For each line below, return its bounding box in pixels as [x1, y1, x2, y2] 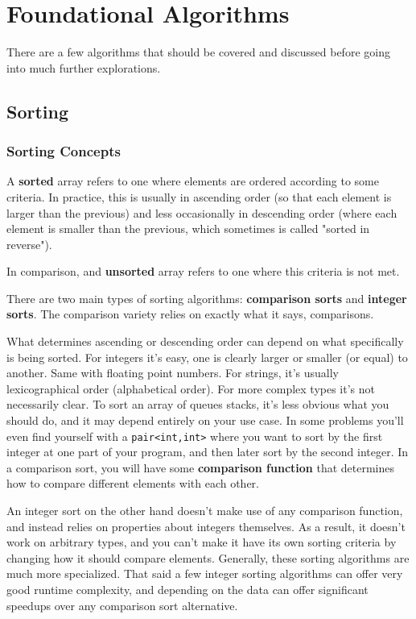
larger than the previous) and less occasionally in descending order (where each [6, 204, 397, 221]
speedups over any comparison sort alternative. [6, 596, 238, 613]
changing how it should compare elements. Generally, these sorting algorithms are [6, 549, 410, 566]
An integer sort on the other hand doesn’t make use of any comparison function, [6, 502, 403, 519]
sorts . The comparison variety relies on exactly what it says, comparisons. [6, 305, 374, 322]
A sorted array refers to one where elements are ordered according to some [6, 172, 379, 189]
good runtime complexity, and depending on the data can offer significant [6, 581, 369, 598]
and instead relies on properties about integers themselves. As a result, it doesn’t [6, 517, 406, 534]
